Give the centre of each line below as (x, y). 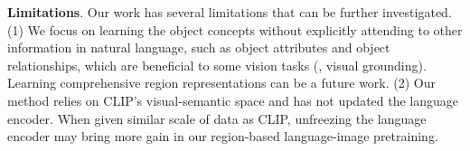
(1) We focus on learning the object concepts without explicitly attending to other (235, 29)
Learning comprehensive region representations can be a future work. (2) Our (222, 83)
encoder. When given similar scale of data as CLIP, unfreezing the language (217, 118)
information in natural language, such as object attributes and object (199, 47)
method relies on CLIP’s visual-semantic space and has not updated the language (233, 100)
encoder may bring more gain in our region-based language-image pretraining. (223, 136)
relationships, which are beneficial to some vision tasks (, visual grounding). (217, 65)
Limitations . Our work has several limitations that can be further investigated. (230, 12)
